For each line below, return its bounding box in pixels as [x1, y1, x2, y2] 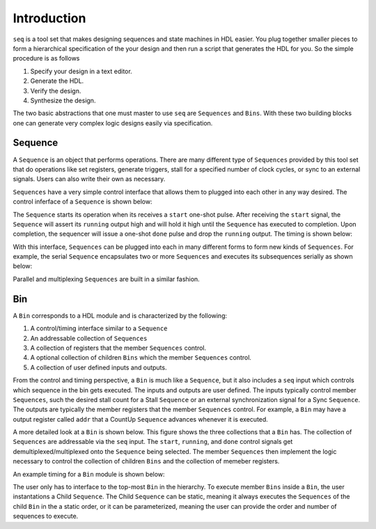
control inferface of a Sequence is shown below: [13, 197, 152, 206]
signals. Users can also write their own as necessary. [13, 175, 166, 183]
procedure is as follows [13, 54, 80, 63]
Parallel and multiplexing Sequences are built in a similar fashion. [13, 275, 200, 283]
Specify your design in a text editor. [30, 67, 132, 75]
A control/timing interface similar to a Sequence [30, 324, 168, 332]
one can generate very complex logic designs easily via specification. [13, 118, 213, 127]
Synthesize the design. [30, 96, 96, 105]
